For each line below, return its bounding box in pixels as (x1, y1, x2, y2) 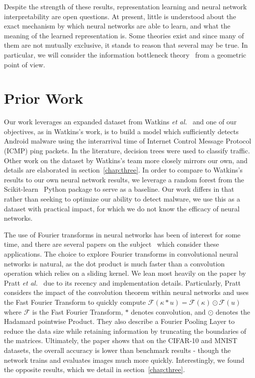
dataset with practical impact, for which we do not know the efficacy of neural (4, 203, 240, 213)
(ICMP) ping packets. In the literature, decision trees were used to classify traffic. (4, 145, 250, 156)
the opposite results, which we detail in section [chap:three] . (4, 364, 185, 375)
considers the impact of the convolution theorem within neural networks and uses (4, 287, 249, 297)
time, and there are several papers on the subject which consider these (4, 239, 219, 249)
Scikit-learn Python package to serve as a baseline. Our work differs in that (4, 184, 234, 194)
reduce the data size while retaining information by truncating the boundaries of (4, 325, 247, 336)
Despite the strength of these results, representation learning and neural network (4, 1, 247, 11)
